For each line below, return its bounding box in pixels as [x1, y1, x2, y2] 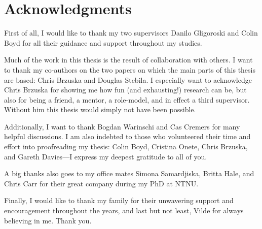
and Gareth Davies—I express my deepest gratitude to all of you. [4, 151, 207, 161]
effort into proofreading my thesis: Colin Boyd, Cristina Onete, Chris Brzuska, [4, 141, 248, 152]
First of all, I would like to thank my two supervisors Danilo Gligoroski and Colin [4, 27, 258, 38]
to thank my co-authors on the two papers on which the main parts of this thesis [4, 64, 256, 75]
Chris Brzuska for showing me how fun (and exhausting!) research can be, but [4, 84, 247, 95]
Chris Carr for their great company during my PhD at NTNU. [4, 178, 199, 188]
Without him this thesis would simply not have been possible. [4, 104, 196, 115]
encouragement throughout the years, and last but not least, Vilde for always [4, 205, 244, 216]
